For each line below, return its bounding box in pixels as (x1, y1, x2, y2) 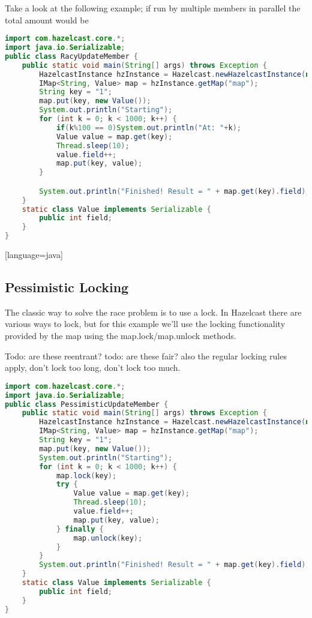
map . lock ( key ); (56, 471, 117, 480)
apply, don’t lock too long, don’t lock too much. (5, 361, 181, 374)
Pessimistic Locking (5, 278, 129, 296)
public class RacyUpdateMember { (5, 52, 138, 61)
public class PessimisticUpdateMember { (5, 400, 169, 409)
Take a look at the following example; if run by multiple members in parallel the (5, 2, 301, 14)
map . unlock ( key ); (73, 533, 143, 542)
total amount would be (5, 13, 89, 26)
